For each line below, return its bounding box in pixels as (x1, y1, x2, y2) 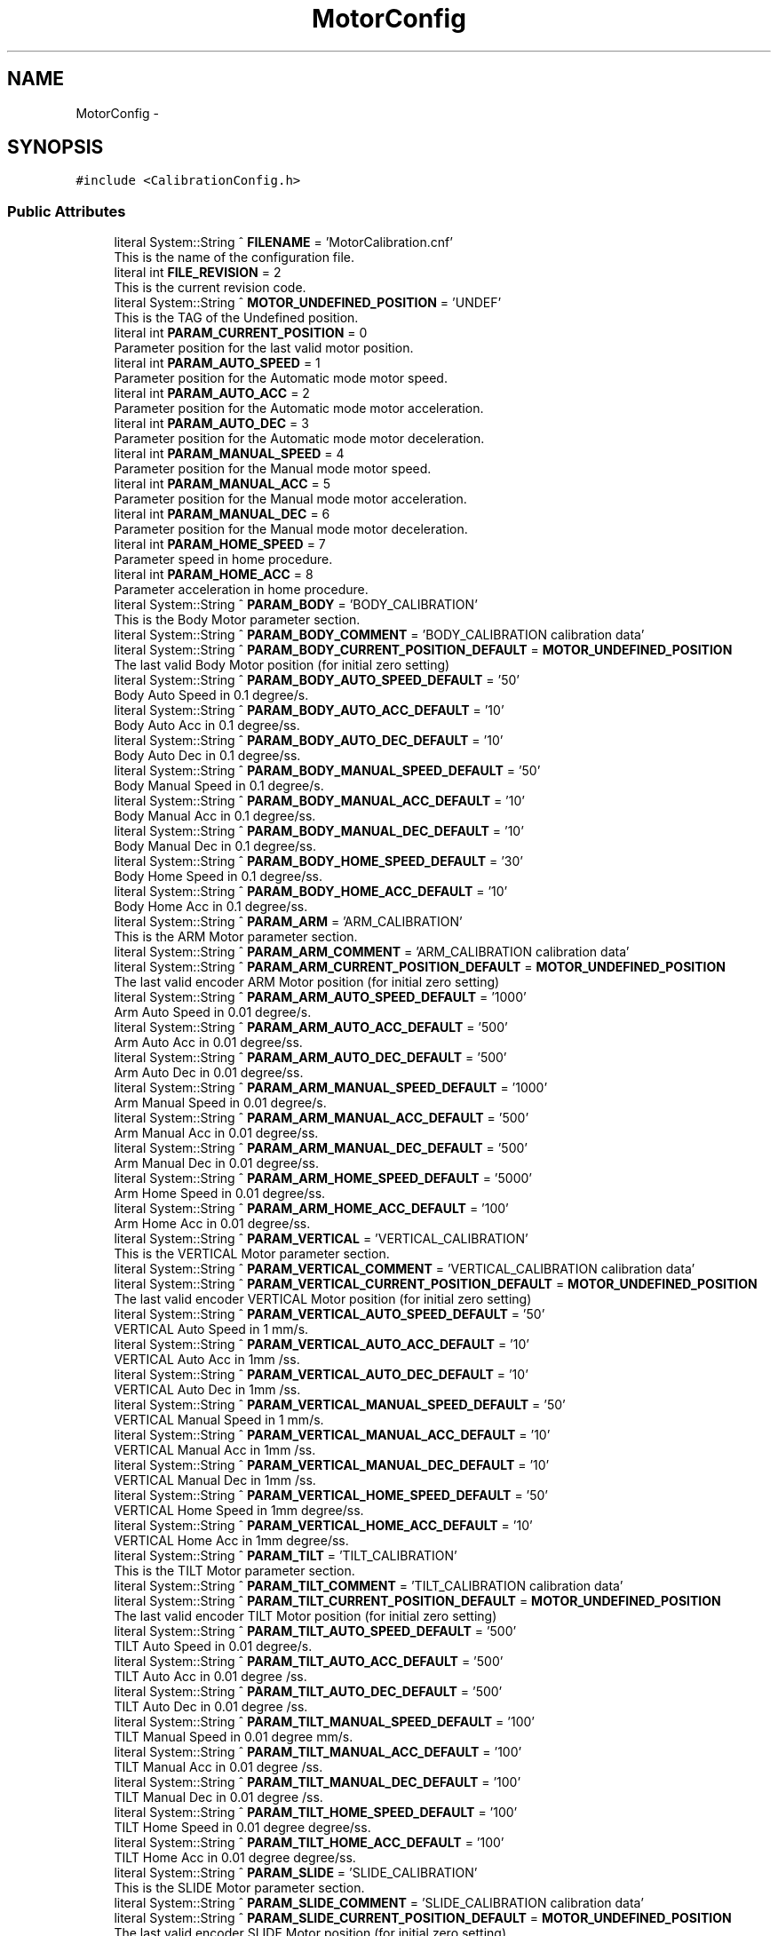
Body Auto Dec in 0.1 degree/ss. (114, 748, 301, 764)
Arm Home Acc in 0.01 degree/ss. (114, 1216, 311, 1232)
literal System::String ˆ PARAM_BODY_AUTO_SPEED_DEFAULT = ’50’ (114, 672, 520, 688)
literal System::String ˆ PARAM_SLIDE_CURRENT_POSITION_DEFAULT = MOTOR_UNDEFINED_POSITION (114, 1910, 732, 1926)
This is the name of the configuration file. (114, 250, 355, 266)
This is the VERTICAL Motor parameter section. (114, 1246, 390, 1262)
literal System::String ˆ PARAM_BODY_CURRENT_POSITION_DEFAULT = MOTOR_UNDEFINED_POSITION (114, 642, 733, 658)
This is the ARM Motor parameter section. (114, 929, 358, 945)
